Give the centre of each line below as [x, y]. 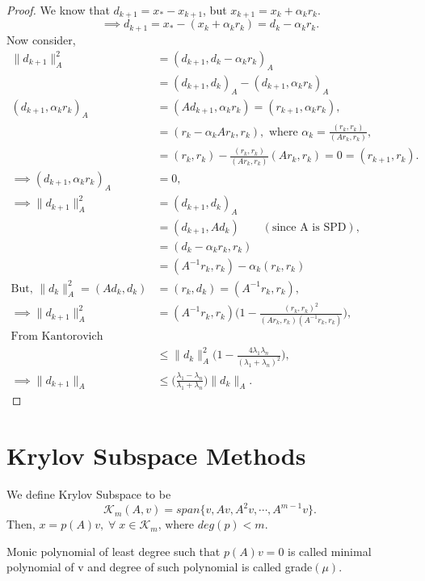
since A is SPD [309, 227]
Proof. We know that [58, 10]
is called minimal [330, 551]
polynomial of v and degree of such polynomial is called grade [160, 567]
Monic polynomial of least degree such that [114, 551]
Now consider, [41, 39]
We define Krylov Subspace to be [89, 494]
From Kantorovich [57, 336]
